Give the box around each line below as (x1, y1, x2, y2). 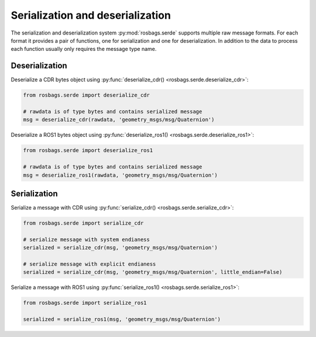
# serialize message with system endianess (23, 236, 150, 243)
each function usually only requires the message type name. (11, 46, 157, 53)
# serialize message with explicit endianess (23, 260, 156, 267)
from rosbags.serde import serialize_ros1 (23, 300, 147, 307)
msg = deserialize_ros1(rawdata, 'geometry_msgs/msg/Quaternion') (23, 171, 218, 178)
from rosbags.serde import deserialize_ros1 (23, 147, 153, 154)
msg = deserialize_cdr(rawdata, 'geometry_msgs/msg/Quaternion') (23, 116, 215, 123)
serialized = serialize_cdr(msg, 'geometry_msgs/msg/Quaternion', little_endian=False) (23, 269, 283, 276)
